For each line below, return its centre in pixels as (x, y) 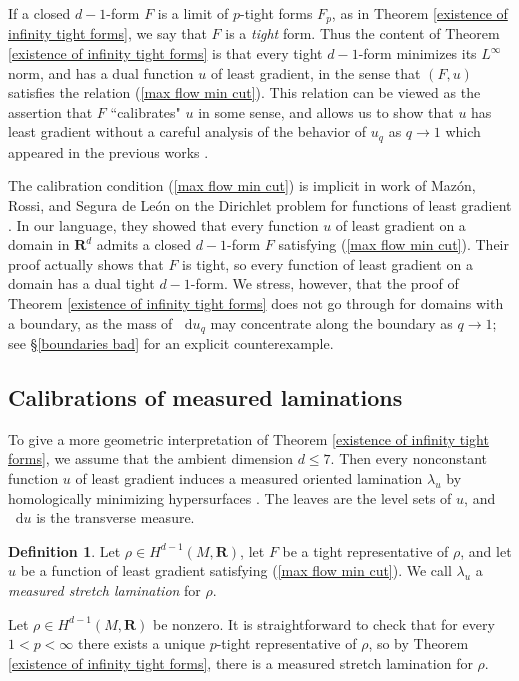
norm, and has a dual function (101, 72)
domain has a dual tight (81, 283)
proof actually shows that (86, 263)
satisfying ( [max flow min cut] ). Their (393, 244)
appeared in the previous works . (108, 151)
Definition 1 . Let (64, 550)
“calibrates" (145, 111)
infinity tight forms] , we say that (107, 33)
